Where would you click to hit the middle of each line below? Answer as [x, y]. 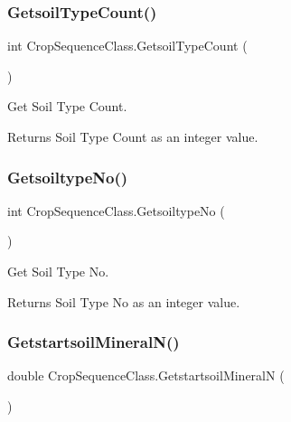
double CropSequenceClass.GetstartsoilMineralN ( [146, 375]
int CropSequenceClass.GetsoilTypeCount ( [127, 46]
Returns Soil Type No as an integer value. [124, 301]
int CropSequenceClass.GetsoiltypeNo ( [116, 210]
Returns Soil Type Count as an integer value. [133, 136]
